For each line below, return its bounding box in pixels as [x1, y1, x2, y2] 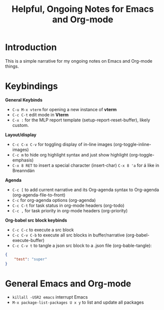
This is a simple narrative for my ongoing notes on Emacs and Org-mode [5, 58, 153, 64]
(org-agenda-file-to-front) [12, 192, 66, 198]
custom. [12, 122, 29, 128]
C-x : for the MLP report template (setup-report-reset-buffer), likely [12, 117, 150, 123]
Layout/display [5, 132, 37, 138]
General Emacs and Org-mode [5, 278, 131, 289]
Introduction [5, 42, 57, 53]
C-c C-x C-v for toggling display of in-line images [12, 141, 112, 147]
